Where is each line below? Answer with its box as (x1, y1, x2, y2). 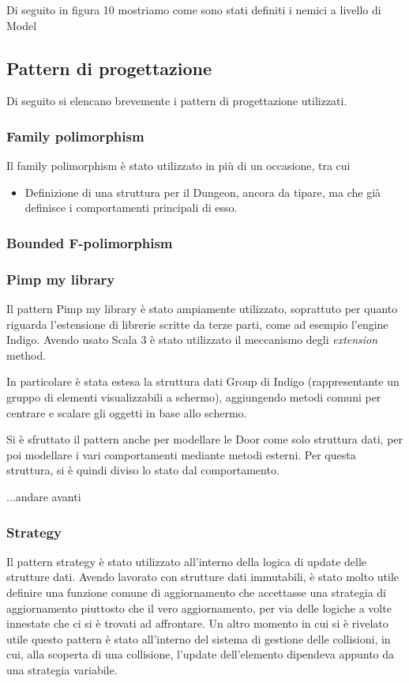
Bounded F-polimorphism (6, 232, 173, 252)
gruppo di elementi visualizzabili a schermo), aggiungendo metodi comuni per (6, 389, 381, 406)
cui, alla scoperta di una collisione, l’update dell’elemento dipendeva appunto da (6, 646, 395, 662)
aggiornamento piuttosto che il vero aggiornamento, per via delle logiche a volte (6, 599, 392, 616)
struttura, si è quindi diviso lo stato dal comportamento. (6, 462, 280, 478)
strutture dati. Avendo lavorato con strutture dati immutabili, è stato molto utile (6, 568, 400, 585)
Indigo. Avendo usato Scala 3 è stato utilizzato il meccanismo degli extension (6, 331, 378, 348)
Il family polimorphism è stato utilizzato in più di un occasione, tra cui (6, 157, 351, 174)
